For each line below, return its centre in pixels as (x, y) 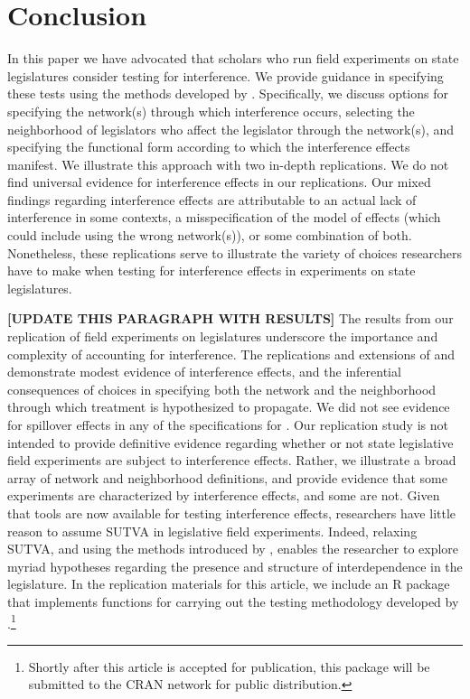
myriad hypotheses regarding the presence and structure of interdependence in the (235, 566)
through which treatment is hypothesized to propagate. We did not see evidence (229, 407)
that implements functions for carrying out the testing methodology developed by (233, 601)
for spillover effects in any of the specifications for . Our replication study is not (228, 424)
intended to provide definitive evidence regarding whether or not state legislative (230, 442)
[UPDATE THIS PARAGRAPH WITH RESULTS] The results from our (230, 318)
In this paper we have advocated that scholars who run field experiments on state (233, 58)
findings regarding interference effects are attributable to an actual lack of (212, 199)
